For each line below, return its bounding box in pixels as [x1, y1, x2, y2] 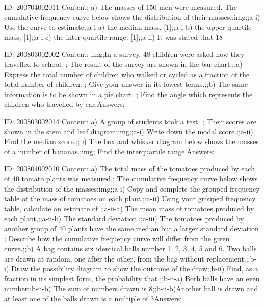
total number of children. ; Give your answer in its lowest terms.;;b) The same [4, 79, 248, 89]
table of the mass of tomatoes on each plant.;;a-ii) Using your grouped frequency [4, 193, 256, 204]
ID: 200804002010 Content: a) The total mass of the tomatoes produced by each [4, 163, 255, 174]
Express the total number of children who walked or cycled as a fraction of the [4, 68, 250, 79]
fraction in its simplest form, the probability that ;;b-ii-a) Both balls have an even [4, 273, 260, 284]
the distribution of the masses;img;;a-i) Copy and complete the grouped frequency [4, 183, 260, 194]
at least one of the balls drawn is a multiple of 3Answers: [4, 293, 182, 304]
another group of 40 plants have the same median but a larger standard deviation [4, 223, 259, 233]
